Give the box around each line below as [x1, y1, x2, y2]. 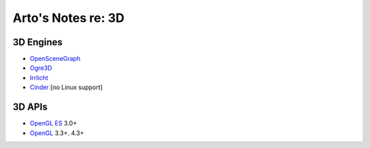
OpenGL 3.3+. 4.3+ [29, 129, 85, 137]
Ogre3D [29, 64, 53, 72]
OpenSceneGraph [29, 55, 81, 63]
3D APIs [12, 101, 48, 113]
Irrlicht [29, 73, 49, 82]
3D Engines [12, 36, 63, 48]
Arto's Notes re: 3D [12, 10, 125, 25]
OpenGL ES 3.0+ [29, 119, 77, 127]
